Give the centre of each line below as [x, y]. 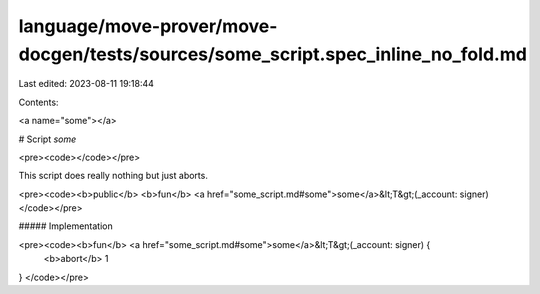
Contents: [38, 102]
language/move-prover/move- [148, 26]
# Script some [47, 139]
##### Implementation [66, 226]
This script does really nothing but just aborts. [113, 176]
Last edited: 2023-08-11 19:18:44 [86, 84]
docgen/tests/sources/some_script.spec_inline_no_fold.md [272, 54]
